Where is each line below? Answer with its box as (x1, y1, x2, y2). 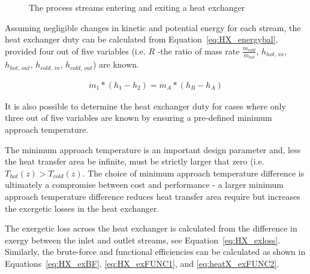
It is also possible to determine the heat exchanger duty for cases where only (5, 99, 286, 112)
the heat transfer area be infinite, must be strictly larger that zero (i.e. (5, 155, 264, 168)
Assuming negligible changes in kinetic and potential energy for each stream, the (5, 21, 301, 34)
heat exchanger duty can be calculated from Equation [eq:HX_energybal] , (5, 33, 278, 45)
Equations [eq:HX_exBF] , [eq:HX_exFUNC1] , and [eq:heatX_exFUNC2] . (5, 257, 279, 269)
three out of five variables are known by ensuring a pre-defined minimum (5, 111, 272, 124)
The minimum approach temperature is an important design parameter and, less (5, 143, 301, 156)
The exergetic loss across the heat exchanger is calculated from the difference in (5, 222, 297, 235)
